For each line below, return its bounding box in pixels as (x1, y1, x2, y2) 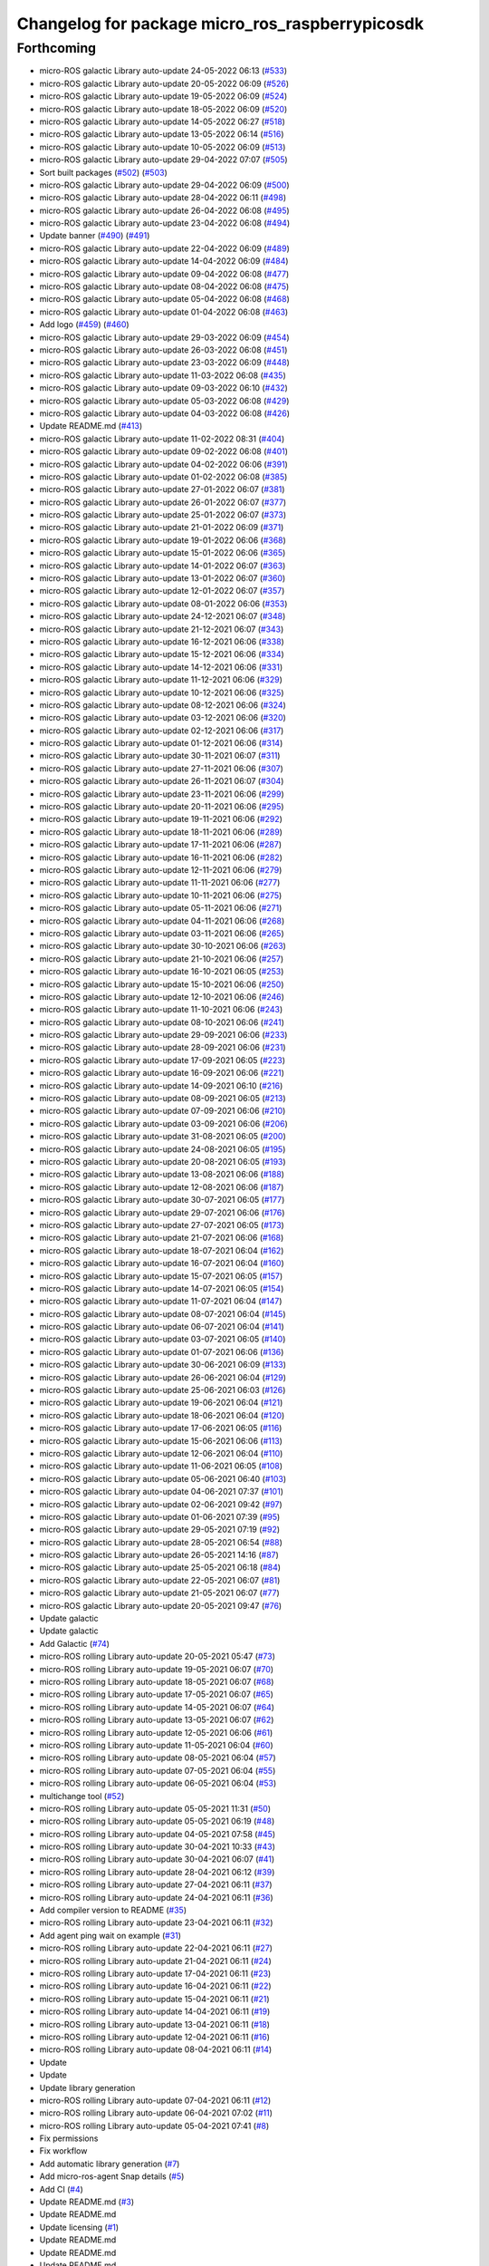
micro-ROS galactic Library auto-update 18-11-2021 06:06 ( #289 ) (39, 826, 283, 838)
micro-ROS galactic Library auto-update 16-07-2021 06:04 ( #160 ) (39, 1258, 284, 1269)
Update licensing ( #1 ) (39, 2222, 120, 2232)
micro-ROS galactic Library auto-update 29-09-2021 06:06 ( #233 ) (39, 1030, 288, 1041)
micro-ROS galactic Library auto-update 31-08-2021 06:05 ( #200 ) (39, 1131, 287, 1142)
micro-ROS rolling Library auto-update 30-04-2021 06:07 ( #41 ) (39, 1854, 275, 1864)
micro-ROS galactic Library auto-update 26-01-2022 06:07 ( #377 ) (39, 497, 287, 508)
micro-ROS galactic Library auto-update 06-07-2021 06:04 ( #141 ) (39, 1322, 284, 1332)
